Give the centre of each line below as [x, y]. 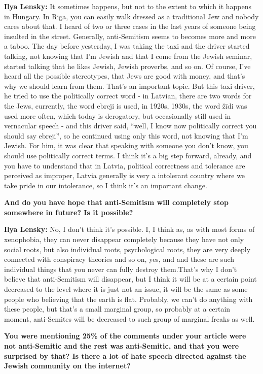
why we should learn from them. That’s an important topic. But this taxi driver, [129, 86]
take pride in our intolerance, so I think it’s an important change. [106, 185]
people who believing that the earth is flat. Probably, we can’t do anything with [128, 299]
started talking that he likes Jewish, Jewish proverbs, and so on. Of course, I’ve [127, 66]
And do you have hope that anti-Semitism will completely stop [116, 202]
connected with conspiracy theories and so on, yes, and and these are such [119, 259]
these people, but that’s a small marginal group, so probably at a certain [117, 309]
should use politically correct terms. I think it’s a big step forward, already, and [128, 155]
